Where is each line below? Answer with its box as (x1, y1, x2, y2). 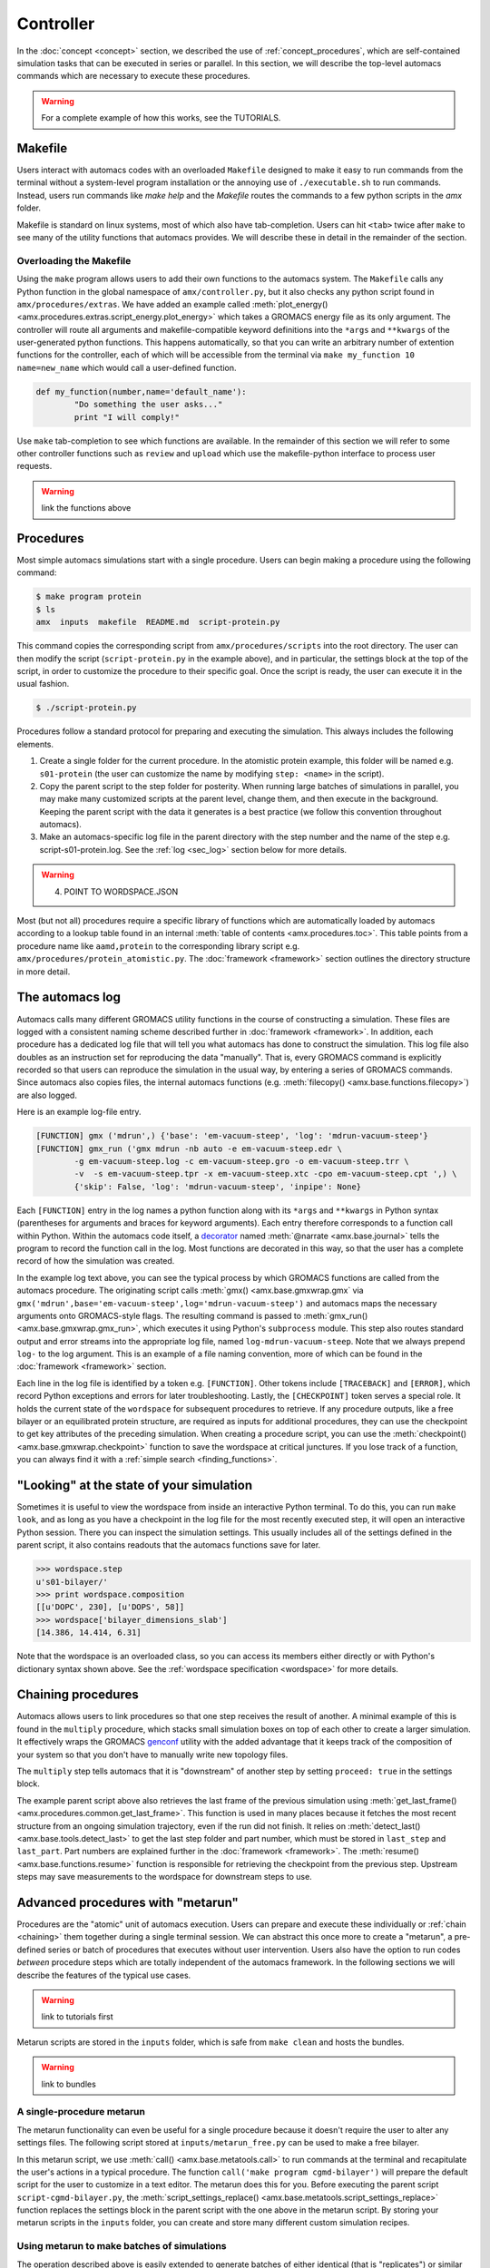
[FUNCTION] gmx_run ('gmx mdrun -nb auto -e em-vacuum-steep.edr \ (35, 1143, 343, 1154)
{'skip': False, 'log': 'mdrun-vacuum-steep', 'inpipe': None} (73, 1181, 362, 1192)
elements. (16, 738, 54, 749)
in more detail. (16, 966, 71, 977)
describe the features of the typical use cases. (16, 1970, 191, 1980)
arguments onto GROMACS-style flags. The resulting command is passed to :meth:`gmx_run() (16, 1310, 368, 1321)
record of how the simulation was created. (16, 1256, 175, 1266)
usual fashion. (16, 679, 70, 689)
